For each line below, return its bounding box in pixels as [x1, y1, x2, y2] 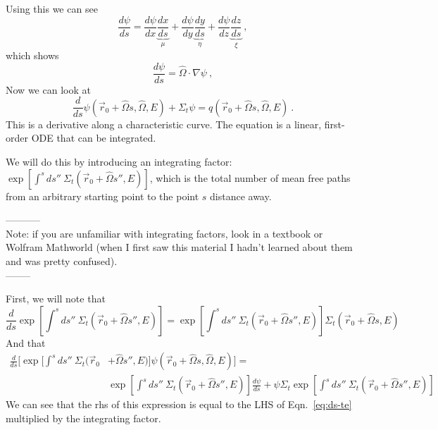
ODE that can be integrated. [31, 130, 156, 145]
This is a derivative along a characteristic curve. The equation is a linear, [6, 116, 322, 131]
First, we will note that [6, 291, 106, 306]
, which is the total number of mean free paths [149, 170, 351, 185]
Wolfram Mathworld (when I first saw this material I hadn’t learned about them [6, 240, 353, 254]
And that [6, 335, 46, 350]
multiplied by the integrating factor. [6, 411, 161, 425]
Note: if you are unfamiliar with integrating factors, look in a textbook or [6, 226, 323, 240]
